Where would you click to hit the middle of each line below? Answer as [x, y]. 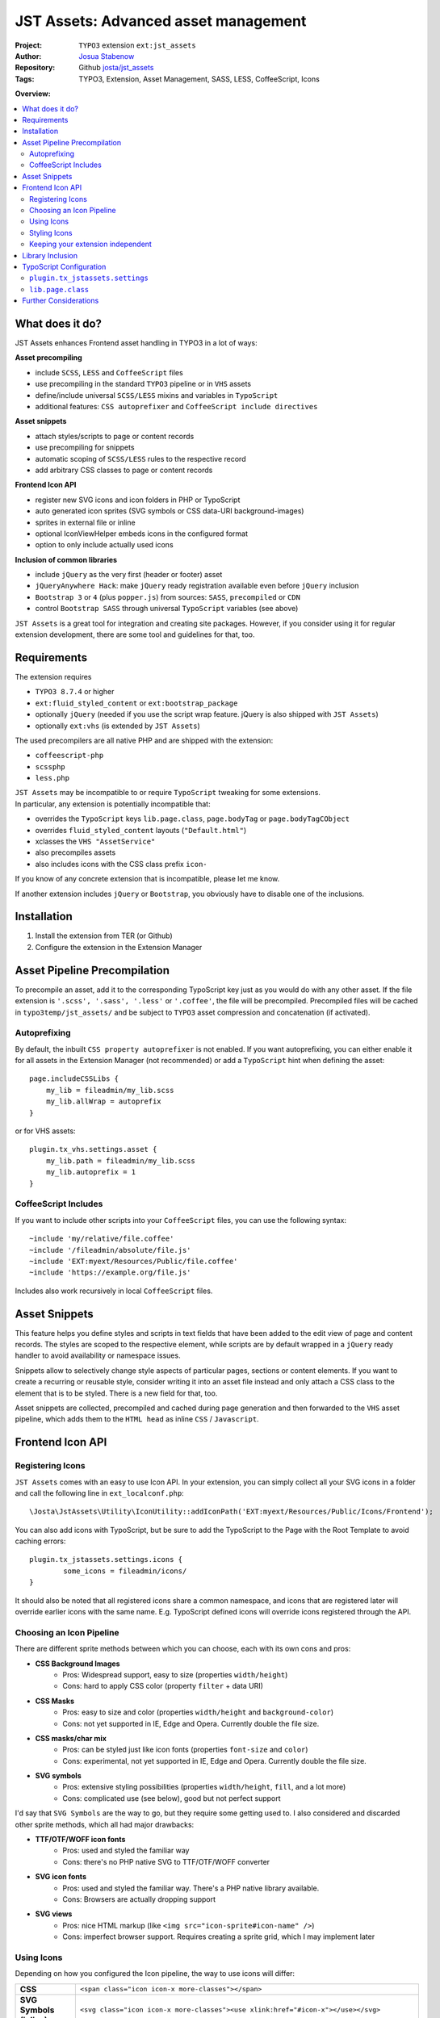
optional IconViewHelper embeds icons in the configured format [141, 534]
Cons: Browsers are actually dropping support [139, 1899]
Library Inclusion [50, 255]
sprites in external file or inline [86, 522]
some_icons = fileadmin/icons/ [125, 1571]
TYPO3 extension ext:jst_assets [138, 45]
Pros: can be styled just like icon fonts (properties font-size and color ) [185, 1750]
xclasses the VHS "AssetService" [95, 842]
